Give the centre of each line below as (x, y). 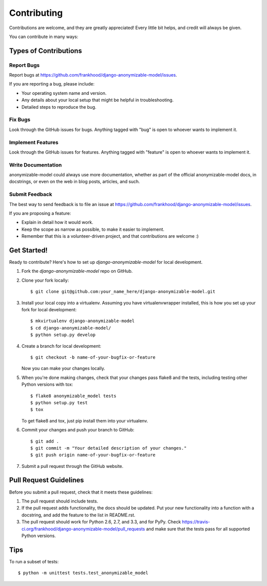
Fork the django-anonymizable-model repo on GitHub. (77, 271)
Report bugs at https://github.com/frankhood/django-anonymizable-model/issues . (93, 75)
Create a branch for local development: (61, 346)
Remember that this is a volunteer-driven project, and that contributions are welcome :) (110, 236)
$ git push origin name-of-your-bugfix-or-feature (93, 455)
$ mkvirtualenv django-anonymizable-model (83, 321)
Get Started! (28, 250)
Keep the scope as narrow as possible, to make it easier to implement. (93, 229)
